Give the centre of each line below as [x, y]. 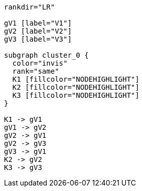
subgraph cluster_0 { [46, 55]
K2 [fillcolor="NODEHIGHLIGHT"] [76, 87]
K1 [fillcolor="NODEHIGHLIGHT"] [76, 79]
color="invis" [40, 63]
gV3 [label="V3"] [38, 39]
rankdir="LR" [30, 7]
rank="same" [36, 71]
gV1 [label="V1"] [38, 23]
